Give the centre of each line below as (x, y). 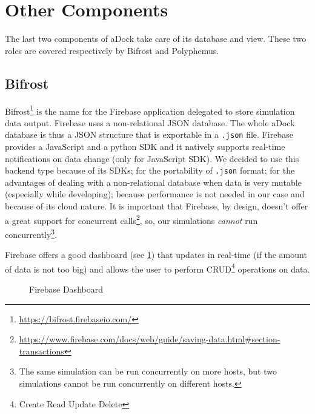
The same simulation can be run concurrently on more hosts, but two (148, 371)
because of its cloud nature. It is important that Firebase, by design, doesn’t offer (157, 206)
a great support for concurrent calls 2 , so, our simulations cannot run (131, 219)
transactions (41, 351)
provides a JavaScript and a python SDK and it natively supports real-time (145, 147)
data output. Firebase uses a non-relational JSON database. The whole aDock (150, 122)
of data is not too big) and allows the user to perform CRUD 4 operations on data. (157, 268)
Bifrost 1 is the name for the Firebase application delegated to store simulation (150, 110)
